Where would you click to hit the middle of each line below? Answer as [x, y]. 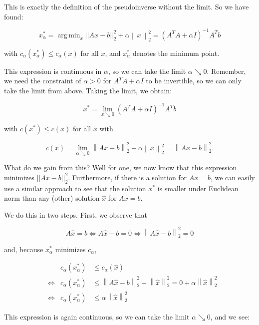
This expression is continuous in [53, 71]
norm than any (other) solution [52, 198]
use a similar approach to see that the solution [75, 188]
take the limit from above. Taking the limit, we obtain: [88, 90]
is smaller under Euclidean [198, 188]
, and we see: [230, 316]
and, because [24, 249]
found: [14, 16]
